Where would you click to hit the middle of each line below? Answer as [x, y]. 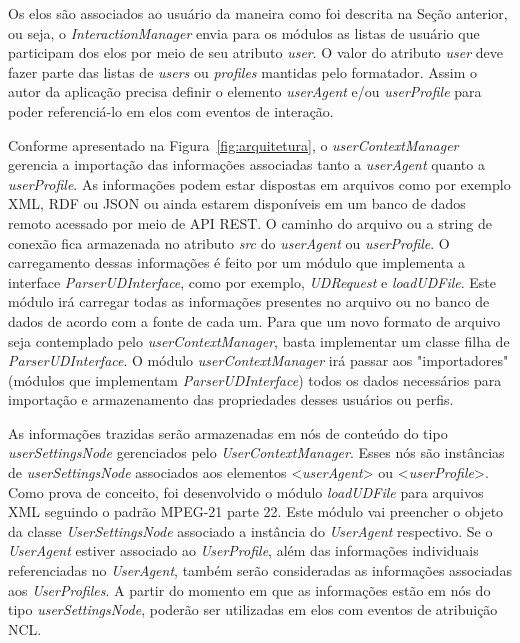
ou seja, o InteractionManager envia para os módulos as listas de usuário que [244, 32]
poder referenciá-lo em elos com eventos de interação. [171, 110]
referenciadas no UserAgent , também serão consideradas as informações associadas [260, 570]
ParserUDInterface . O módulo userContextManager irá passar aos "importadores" [258, 360]
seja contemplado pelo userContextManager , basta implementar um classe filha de [259, 340]
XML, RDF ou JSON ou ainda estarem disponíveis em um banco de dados [237, 203]
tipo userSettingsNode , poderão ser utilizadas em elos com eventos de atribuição [253, 609]
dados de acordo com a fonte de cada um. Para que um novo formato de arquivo [254, 320]
